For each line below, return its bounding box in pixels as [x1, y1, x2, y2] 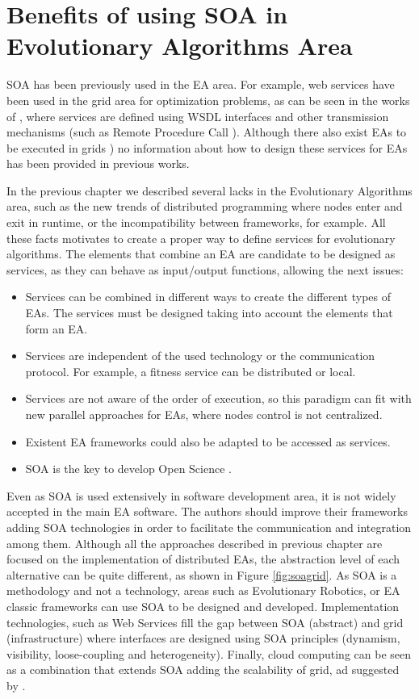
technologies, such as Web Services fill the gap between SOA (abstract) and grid [6, 613, 404, 630]
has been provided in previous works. [6, 155, 190, 172]
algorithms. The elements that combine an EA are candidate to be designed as [6, 245, 396, 262]
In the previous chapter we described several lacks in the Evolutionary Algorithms [6, 182, 413, 199]
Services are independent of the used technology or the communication [25, 347, 375, 364]
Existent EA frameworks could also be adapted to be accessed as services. [25, 433, 391, 450]
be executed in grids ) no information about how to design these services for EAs [6, 139, 408, 156]
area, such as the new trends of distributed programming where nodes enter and [6, 198, 403, 215]
